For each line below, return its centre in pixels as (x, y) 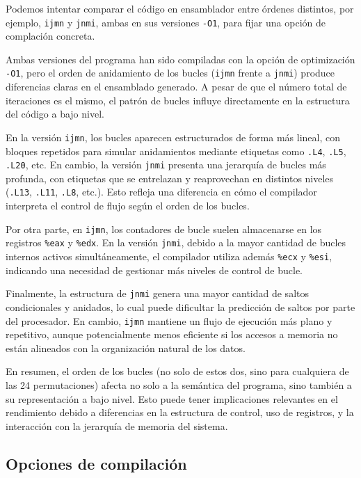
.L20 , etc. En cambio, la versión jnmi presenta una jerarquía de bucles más (166, 165)
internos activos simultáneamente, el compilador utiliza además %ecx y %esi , (169, 256)
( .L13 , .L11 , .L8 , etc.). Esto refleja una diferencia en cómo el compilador (161, 192)
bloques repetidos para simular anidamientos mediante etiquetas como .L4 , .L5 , (176, 151)
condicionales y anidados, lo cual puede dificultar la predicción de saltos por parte (180, 306)
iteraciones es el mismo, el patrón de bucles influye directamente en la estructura (178, 100)
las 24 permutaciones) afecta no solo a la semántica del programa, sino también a (179, 384)
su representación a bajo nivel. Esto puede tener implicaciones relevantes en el (172, 398)
